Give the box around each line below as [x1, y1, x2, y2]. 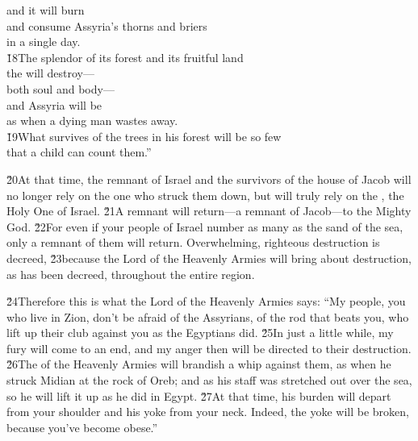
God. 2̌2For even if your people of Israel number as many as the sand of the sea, [6, 218, 403, 235]
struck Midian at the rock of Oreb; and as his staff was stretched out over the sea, [6, 372, 412, 389]
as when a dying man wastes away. [6, 112, 178, 129]
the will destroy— [6, 64, 95, 81]
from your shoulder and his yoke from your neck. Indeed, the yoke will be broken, [6, 403, 409, 420]
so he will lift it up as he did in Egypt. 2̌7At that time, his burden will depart [6, 387, 391, 404]
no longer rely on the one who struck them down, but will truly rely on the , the [6, 186, 404, 203]
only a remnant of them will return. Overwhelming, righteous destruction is [6, 234, 380, 251]
